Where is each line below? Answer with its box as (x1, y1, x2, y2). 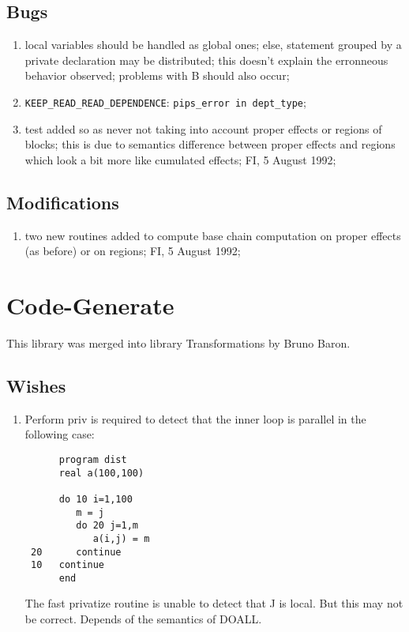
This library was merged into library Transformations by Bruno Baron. (6, 334, 351, 351)
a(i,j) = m (92, 532, 150, 544)
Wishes (6, 373, 66, 397)
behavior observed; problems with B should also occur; (24, 67, 290, 84)
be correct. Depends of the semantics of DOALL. (24, 611, 262, 627)
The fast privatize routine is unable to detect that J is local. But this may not (24, 595, 403, 611)
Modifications (6, 190, 119, 214)
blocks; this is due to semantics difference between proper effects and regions (24, 136, 396, 152)
